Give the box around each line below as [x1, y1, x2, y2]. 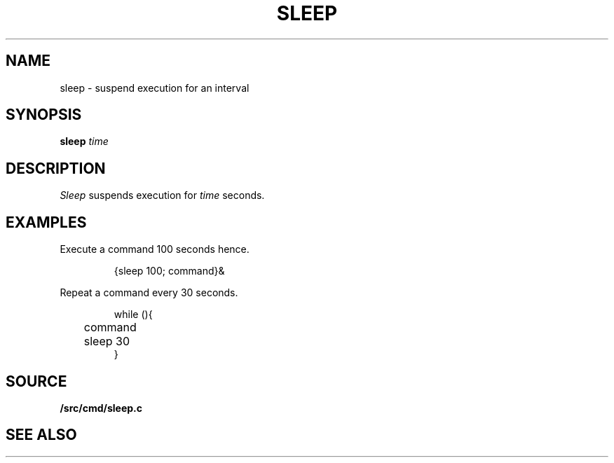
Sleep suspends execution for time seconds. [60, 189, 265, 202]
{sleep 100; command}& [114, 265, 225, 277]
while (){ [114, 308, 153, 321]
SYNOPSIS [6, 106, 82, 124]
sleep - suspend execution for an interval [60, 81, 250, 94]
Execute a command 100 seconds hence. [60, 243, 250, 256]
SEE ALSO [6, 426, 77, 444]
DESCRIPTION [6, 159, 106, 177]
